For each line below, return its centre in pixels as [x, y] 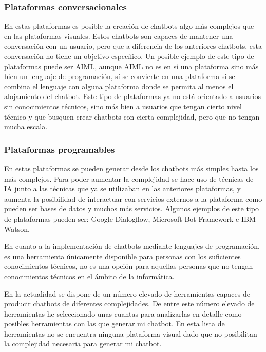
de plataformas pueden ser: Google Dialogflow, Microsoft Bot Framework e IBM [130, 218]
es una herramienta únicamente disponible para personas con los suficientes [122, 256]
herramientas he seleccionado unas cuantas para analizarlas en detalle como [123, 313]
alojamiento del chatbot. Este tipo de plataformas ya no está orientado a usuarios [133, 96]
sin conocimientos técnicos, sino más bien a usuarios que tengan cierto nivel [123, 106]
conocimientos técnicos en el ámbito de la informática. [89, 276]
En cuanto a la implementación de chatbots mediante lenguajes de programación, [132, 246]
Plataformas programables [60, 149]
